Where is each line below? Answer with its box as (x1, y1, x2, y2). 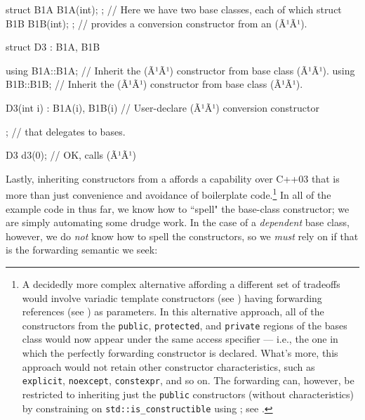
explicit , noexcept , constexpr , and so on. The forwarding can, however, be (22, 373, 354, 388)
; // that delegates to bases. (6, 124, 126, 138)
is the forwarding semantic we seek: (6, 242, 158, 257)
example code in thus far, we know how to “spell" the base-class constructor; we (6, 201, 350, 216)
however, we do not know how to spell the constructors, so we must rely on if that (6, 228, 359, 243)
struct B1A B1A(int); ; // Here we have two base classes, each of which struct (6, 2, 342, 16)
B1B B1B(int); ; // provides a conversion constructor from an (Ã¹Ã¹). (6, 15, 307, 30)
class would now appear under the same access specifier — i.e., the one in (22, 332, 338, 346)
